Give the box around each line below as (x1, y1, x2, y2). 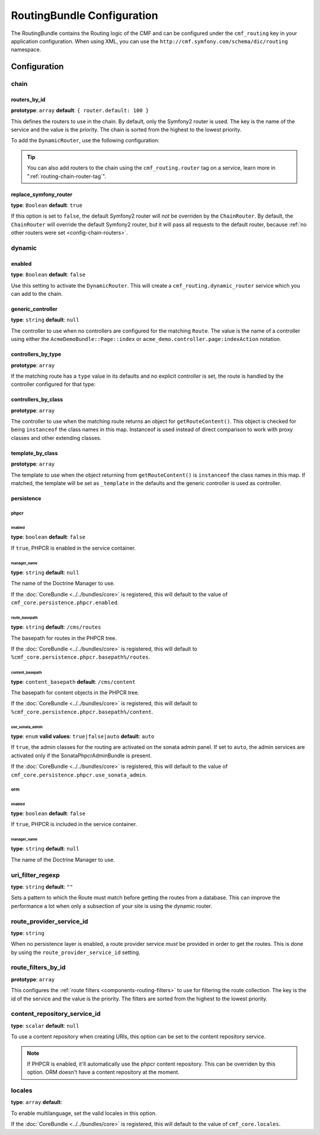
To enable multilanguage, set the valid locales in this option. (11, 1110, 157, 1117)
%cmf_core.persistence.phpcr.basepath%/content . (11, 708, 153, 715)
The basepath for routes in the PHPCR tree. (11, 635, 117, 642)
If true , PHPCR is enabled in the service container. (11, 544, 136, 551)
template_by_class (11, 449, 58, 457)
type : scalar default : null (11, 1022, 79, 1029)
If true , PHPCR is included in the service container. (11, 821, 137, 828)
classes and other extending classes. (11, 434, 102, 441)
